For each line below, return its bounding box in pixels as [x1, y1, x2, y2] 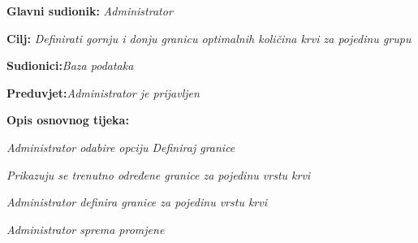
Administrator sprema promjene [6, 220, 165, 237]
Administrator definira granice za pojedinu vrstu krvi [6, 193, 268, 210]
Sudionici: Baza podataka [6, 57, 134, 74]
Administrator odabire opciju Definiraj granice [6, 138, 235, 155]
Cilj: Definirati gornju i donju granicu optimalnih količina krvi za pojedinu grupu [6, 29, 412, 46]
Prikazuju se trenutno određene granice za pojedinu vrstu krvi [6, 166, 311, 183]
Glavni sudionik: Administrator [6, 2, 173, 19]
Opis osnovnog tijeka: [6, 111, 129, 128]
